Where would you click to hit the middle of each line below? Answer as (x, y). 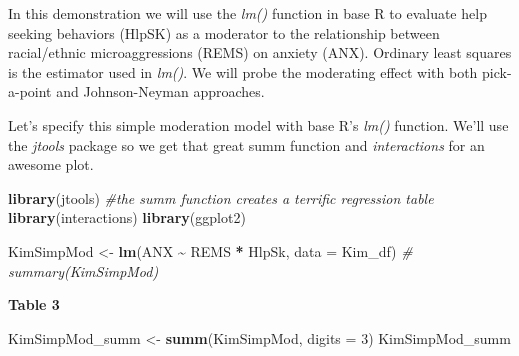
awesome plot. (51, 164)
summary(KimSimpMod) (83, 270)
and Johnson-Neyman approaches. (160, 91)
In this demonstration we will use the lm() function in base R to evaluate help (247, 13)
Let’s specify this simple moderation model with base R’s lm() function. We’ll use (258, 124)
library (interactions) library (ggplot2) (127, 217)
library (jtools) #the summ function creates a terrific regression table (221, 197)
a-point (30, 91)
